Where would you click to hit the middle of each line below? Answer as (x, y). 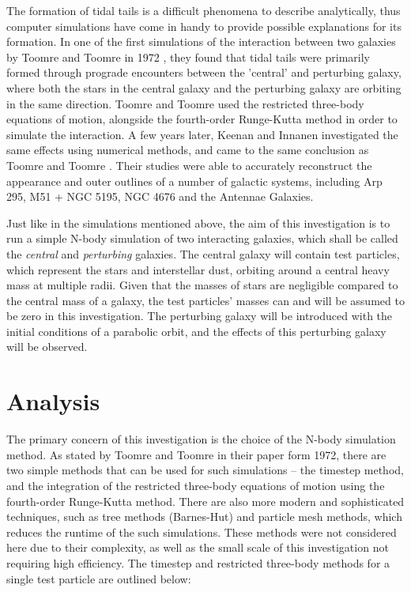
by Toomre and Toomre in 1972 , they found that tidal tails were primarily (188, 57)
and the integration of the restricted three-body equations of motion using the (196, 485)
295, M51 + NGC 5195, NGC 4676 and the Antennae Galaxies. (160, 196)
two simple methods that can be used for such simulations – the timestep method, (205, 470)
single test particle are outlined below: (99, 578)
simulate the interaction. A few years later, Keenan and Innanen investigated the (202, 134)
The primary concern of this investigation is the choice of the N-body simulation (201, 439)
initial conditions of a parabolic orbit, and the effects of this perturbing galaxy (196, 331)
